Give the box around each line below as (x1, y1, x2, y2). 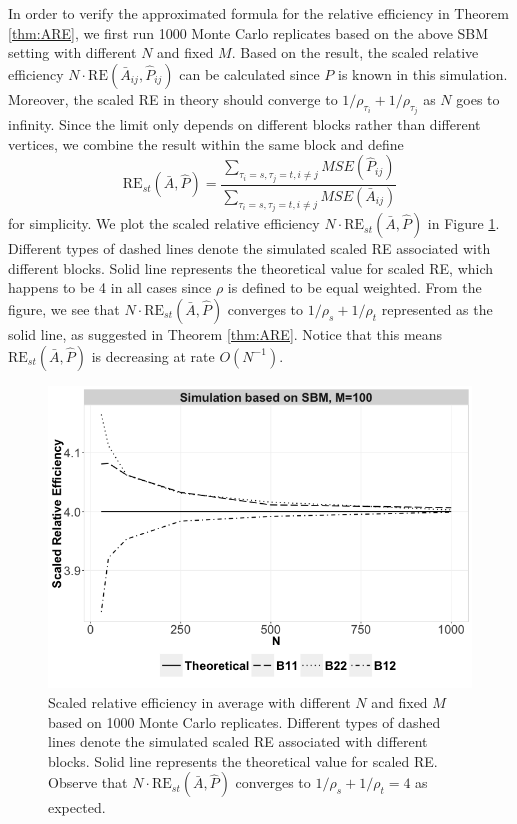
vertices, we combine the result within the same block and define (8, 133, 404, 154)
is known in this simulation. (338, 63, 508, 84)
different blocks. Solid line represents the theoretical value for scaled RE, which (8, 257, 494, 278)
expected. (48, 797, 106, 818)
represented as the (381, 298, 493, 319)
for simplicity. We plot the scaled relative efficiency (8, 213, 320, 234)
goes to (456, 88, 500, 109)
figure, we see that (8, 298, 120, 319)
